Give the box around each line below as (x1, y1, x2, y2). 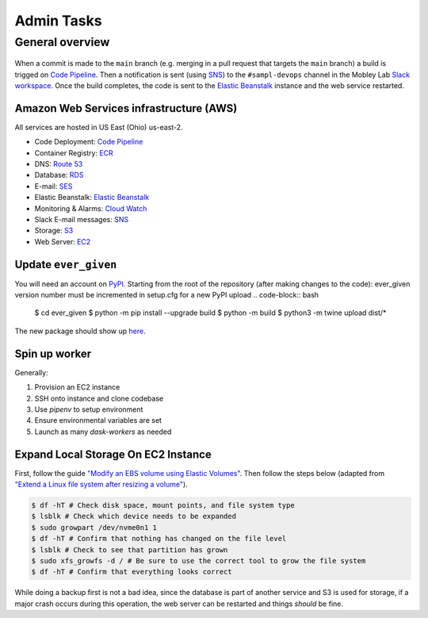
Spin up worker (14, 347, 92, 360)
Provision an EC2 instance (34, 382, 120, 392)
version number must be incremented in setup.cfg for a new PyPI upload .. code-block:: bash (14, 290, 319, 300)
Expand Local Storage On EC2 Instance (14, 447, 212, 461)
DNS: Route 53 (34, 159, 83, 169)
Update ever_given (14, 258, 117, 271)
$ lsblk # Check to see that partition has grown (31, 545, 228, 555)
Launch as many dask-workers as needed (34, 427, 172, 436)
